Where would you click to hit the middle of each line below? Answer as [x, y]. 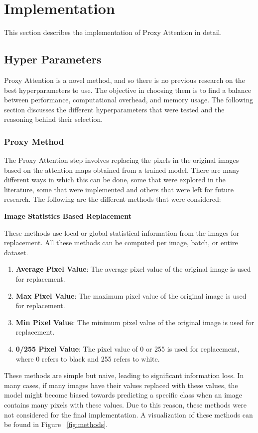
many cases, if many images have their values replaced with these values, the [121, 385]
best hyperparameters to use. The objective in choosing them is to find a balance [128, 90]
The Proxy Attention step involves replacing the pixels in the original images [122, 160]
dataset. [16, 252]
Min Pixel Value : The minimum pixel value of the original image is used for [135, 322]
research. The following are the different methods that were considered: [113, 199]
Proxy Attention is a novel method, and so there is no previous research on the [125, 80]
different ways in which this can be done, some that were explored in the [115, 180]
